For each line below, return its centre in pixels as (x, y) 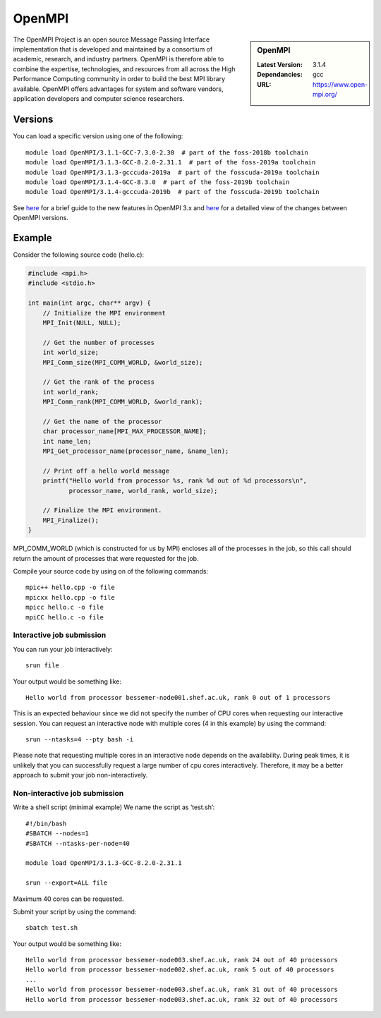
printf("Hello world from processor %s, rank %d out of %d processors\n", (175, 481)
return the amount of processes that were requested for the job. (106, 558)
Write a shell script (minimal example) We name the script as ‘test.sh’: (114, 807)
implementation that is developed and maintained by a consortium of (113, 49)
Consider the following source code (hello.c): (79, 255)
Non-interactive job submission (68, 793)
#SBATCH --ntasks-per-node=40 (78, 843)
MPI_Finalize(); (71, 520)
